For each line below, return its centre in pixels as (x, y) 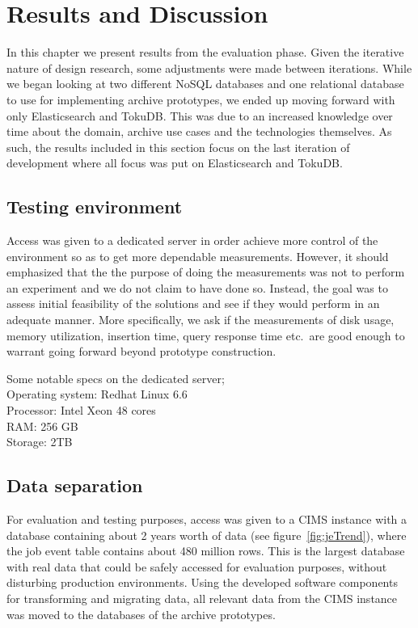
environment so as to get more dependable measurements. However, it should (198, 256)
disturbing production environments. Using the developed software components (202, 582)
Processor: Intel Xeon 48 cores (81, 410)
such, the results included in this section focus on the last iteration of (178, 147)
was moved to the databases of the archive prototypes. (141, 614)
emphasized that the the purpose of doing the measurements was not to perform (206, 272)
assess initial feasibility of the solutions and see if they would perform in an (193, 303)
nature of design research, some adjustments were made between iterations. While (209, 67)
